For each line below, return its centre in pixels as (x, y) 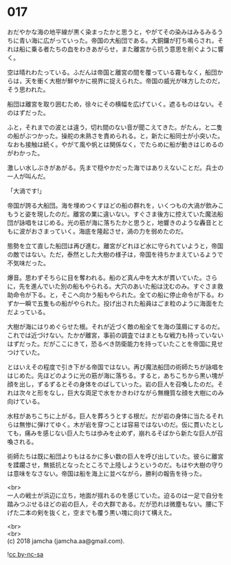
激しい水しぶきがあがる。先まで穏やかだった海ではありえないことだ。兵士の (115, 167)
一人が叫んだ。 (28, 176)
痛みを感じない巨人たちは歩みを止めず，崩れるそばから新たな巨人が (121, 433)
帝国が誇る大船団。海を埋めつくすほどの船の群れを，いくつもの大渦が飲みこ (115, 205)
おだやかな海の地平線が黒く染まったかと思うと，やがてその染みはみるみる (112, 32)
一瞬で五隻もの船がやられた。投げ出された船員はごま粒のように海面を (118, 303)
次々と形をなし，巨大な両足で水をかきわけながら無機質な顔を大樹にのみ (121, 392)
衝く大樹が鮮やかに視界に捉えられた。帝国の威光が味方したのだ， (130, 80)
